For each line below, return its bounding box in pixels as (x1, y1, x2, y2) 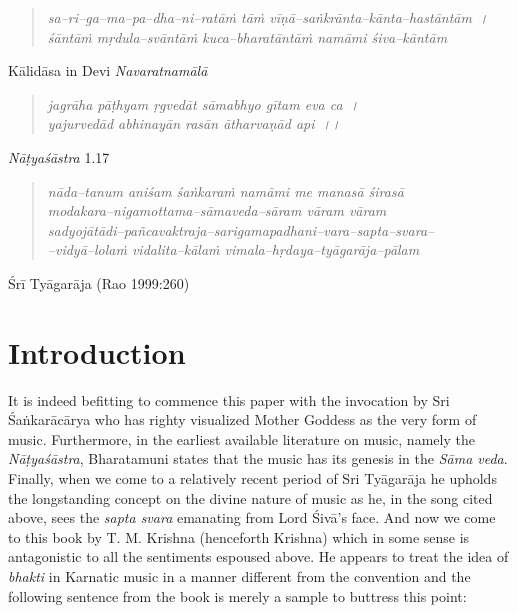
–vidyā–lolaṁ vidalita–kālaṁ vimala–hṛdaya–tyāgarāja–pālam (47, 239, 420, 260)
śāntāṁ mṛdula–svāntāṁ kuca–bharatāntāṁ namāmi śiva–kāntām (47, 26, 448, 47)
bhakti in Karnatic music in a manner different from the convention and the (8, 566, 471, 586)
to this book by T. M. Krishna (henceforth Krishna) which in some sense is (8, 526, 470, 547)
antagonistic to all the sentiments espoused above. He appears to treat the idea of (8, 546, 509, 567)
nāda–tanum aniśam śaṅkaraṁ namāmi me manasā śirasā (47, 180, 404, 201)
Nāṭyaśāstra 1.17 (8, 146, 110, 167)
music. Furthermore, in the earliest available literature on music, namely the (8, 428, 475, 449)
